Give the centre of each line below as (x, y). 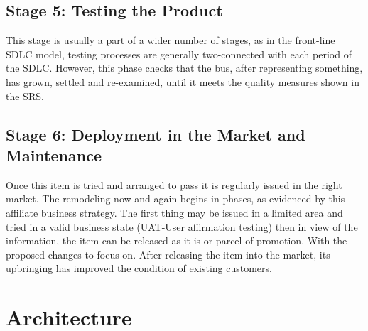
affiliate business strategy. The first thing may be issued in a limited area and (174, 212)
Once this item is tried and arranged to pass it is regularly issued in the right (174, 184)
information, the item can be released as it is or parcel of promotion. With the (177, 240)
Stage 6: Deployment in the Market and (156, 134)
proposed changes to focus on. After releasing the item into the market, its (168, 254)
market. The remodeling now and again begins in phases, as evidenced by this (175, 199)
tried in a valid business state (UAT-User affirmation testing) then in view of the (182, 226)
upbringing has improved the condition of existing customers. (139, 268)
